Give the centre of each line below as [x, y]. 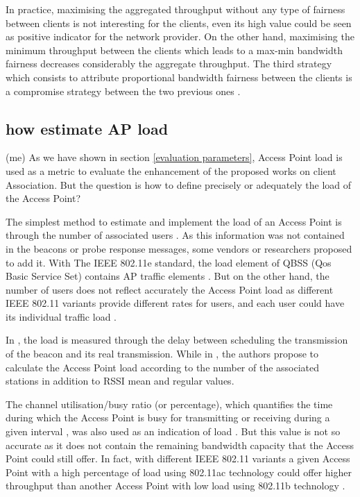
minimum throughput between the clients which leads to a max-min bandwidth [174, 50]
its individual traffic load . [61, 316]
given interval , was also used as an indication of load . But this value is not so [173, 431]
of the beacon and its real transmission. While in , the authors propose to [162, 354]
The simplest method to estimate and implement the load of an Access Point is [174, 221]
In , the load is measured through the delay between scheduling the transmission [177, 340]
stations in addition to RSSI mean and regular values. [120, 381]
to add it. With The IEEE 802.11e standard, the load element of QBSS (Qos [169, 262]
